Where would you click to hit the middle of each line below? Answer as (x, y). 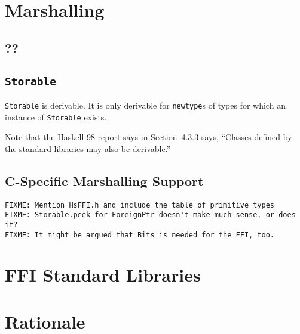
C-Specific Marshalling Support (104, 180)
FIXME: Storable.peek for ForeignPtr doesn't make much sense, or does (150, 215)
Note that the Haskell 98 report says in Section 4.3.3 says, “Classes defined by (149, 137)
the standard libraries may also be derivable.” (88, 148)
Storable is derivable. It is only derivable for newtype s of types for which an (145, 105)
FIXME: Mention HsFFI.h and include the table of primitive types (140, 205)
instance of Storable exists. (56, 117)
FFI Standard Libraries (103, 275)
